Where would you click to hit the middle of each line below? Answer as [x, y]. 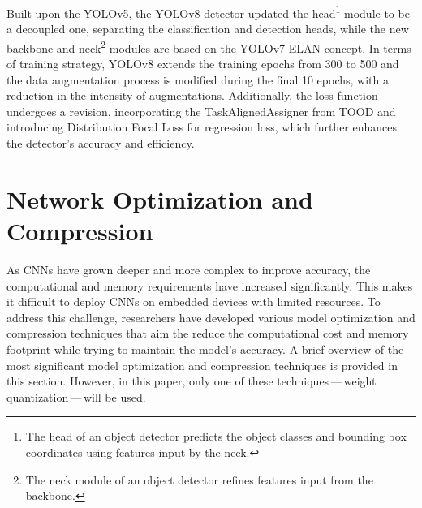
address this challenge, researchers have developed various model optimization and [211, 317]
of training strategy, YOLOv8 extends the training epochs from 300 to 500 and [203, 64]
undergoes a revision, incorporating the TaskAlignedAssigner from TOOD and [201, 111]
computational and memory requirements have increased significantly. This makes [210, 285]
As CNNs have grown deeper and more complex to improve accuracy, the [189, 269]
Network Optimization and [160, 198]
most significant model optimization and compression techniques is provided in [202, 365]
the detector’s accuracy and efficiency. [101, 143]
